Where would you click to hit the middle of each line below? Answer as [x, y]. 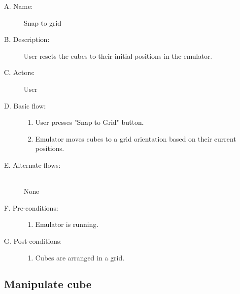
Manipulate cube [48, 284]
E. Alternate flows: [32, 165]
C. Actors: [19, 72]
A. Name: [18, 6]
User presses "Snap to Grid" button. [89, 122]
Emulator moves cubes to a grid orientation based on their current [136, 138]
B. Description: [27, 39]
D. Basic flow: [25, 105]
